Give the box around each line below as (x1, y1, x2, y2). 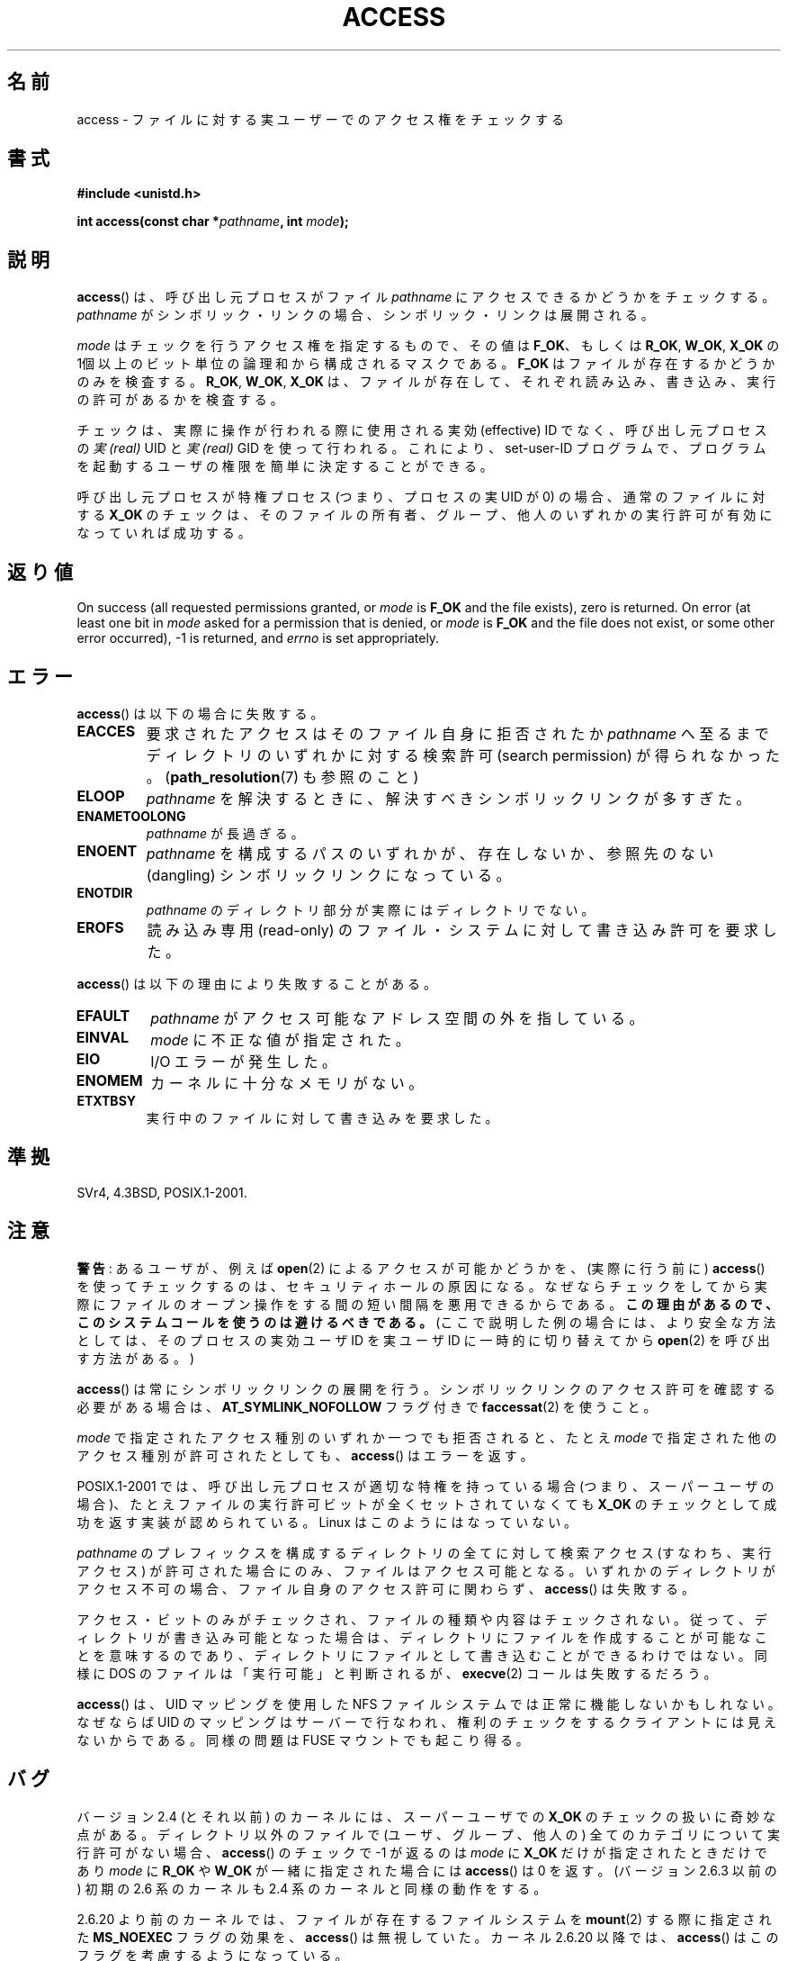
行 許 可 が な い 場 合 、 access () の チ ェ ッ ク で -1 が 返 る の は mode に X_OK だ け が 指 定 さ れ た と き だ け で (76, 1844, 767, 1860)
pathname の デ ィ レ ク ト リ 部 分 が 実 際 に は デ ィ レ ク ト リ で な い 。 (146, 901, 595, 917)
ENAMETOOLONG (76, 808, 186, 824)
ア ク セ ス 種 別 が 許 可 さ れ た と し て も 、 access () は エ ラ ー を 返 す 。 (76, 1447, 533, 1463)
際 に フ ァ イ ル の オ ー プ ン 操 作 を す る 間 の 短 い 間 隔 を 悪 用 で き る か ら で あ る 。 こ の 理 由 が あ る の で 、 (76, 1296, 779, 1312)
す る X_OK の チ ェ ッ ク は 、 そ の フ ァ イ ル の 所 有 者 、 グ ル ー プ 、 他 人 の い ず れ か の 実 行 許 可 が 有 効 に (76, 507, 773, 523)
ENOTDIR (76, 884, 133, 900)
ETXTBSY (76, 1092, 137, 1108)
